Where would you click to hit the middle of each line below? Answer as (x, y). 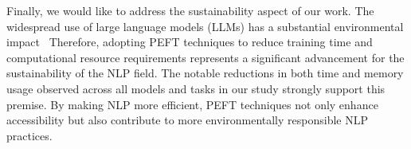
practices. (29, 135)
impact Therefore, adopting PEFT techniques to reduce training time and (190, 42)
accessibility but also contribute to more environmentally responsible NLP (187, 120)
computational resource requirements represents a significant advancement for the (205, 57)
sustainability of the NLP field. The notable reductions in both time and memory (205, 73)
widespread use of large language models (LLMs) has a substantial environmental (205, 26)
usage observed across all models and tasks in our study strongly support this (196, 88)
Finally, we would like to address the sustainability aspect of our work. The (190, 10)
